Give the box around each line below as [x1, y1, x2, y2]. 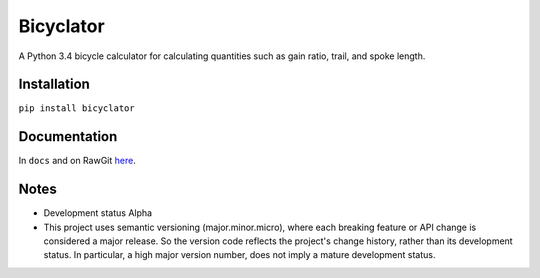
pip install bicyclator [18, 103, 135, 114]
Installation [18, 76, 90, 93]
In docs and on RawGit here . [18, 155, 137, 167]
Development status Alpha [43, 207, 153, 219]
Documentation [18, 128, 118, 145]
